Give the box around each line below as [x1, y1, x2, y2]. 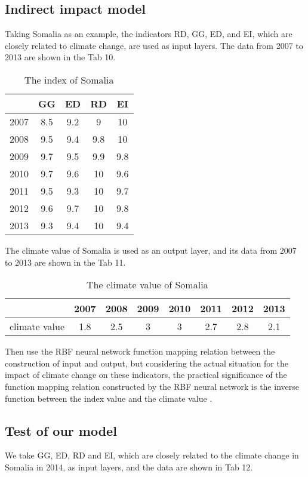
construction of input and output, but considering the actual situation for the [5, 356, 288, 369]
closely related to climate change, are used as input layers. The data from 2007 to [5, 39, 303, 51]
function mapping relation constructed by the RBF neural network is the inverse [5, 380, 299, 392]
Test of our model [5, 421, 117, 439]
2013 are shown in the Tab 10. [5, 51, 116, 63]
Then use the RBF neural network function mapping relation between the [5, 345, 275, 358]
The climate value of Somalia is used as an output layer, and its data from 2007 [5, 244, 297, 256]
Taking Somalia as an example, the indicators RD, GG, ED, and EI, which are [5, 27, 292, 40]
